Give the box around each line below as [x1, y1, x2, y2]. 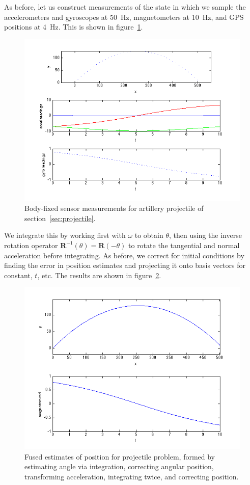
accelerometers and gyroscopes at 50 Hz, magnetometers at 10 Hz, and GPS [4, 11, 244, 22]
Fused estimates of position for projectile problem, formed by [24, 451, 215, 462]
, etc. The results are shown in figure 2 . [37, 270, 161, 280]
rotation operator [4, 239, 58, 250]
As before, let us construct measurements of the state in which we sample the [4, 2, 246, 12]
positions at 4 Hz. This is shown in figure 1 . [4, 21, 143, 32]
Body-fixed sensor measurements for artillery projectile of [24, 203, 204, 213]
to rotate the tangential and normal [128, 239, 240, 250]
